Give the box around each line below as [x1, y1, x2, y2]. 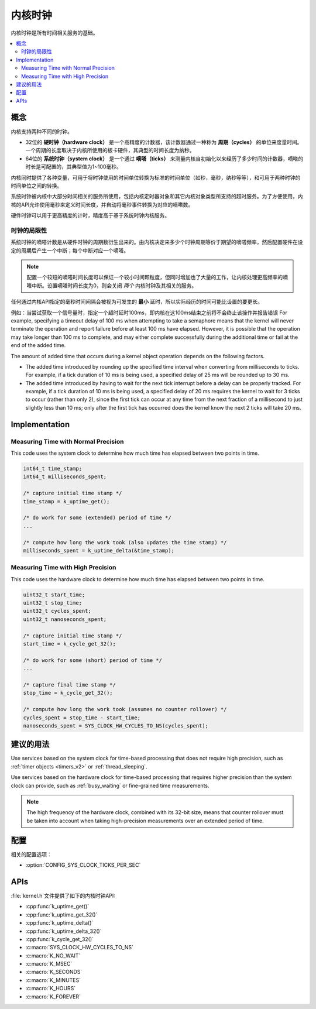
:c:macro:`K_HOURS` [25, 985, 76, 992]
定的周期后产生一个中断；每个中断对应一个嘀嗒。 [11, 246, 129, 254]
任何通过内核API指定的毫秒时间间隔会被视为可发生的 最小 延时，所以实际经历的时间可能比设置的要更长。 [11, 298, 263, 306]
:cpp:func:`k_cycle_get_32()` [25, 935, 94, 942]
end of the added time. [11, 342, 66, 349]
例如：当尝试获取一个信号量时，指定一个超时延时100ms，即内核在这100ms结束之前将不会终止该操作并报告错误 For [11, 309, 288, 316]
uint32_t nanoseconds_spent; [23, 616, 107, 623]
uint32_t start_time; [23, 591, 85, 598]
